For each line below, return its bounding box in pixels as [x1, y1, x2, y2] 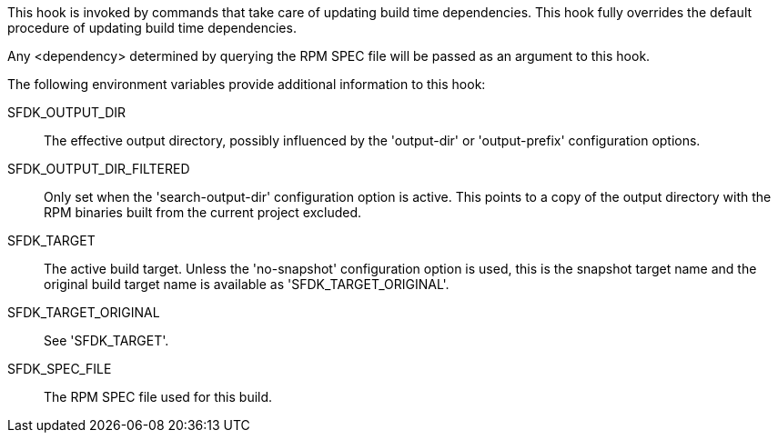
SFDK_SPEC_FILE [7, 361, 112, 376]
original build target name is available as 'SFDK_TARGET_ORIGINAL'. [44, 276, 450, 292]
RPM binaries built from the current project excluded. [44, 205, 362, 220]
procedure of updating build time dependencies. [7, 20, 297, 35]
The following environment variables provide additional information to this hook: [7, 76, 486, 92]
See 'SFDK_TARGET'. [44, 333, 169, 348]
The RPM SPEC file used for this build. [44, 389, 273, 405]
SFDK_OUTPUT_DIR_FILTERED [7, 161, 190, 176]
